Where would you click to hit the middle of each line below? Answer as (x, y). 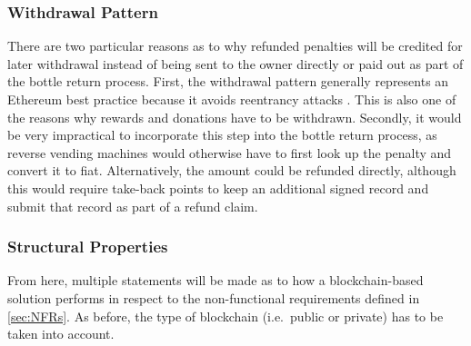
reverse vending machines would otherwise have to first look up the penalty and (230, 152)
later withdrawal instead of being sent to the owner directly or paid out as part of (235, 63)
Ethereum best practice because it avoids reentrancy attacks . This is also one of (232, 99)
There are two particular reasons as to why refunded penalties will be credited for (235, 46)
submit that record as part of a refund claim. (133, 206)
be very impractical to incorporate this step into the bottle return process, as (222, 135)
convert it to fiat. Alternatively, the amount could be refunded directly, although (232, 170)
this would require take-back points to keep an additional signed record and (218, 188)
